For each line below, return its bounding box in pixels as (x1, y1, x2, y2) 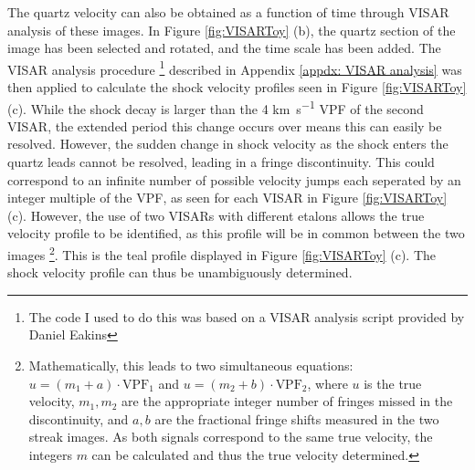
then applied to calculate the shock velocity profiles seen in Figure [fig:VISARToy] (7, 78, 467, 97)
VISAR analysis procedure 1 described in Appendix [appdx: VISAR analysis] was (7, 57, 462, 78)
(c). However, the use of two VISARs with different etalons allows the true (7, 205, 425, 225)
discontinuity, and (28, 409, 129, 428)
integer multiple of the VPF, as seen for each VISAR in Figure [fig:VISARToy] (7, 188, 448, 207)
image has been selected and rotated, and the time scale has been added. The (7, 38, 441, 57)
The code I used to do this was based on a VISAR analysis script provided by (28, 307, 465, 326)
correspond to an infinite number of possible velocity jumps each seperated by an (7, 170, 461, 189)
